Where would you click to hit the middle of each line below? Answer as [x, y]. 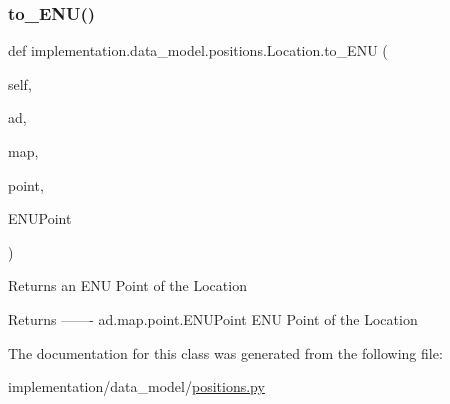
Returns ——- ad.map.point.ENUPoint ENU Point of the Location [213, 318]
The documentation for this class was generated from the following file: [225, 352]
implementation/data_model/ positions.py [136, 386]
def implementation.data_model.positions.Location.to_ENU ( [198, 50]
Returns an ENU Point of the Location [127, 285]
